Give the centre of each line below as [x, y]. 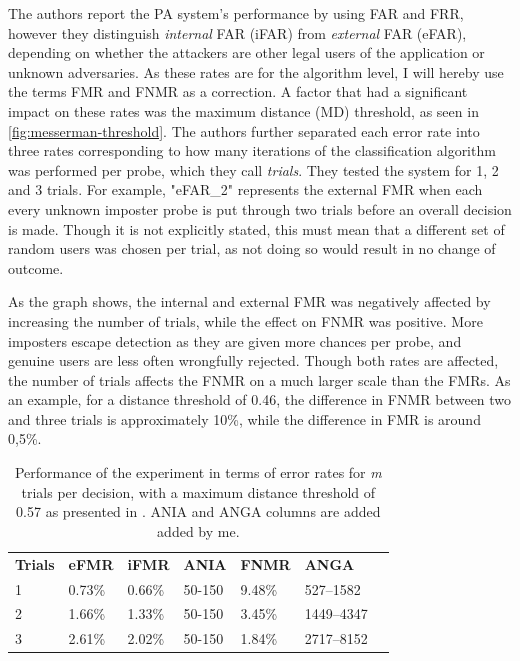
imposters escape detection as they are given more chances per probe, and [235, 340]
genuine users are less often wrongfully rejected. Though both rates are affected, [253, 360]
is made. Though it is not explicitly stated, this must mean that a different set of [256, 228]
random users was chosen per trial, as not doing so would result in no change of [252, 248]
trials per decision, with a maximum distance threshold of [198, 491]
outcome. [36, 267]
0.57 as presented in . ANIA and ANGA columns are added [198, 511]
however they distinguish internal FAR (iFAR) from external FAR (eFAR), [237, 32]
